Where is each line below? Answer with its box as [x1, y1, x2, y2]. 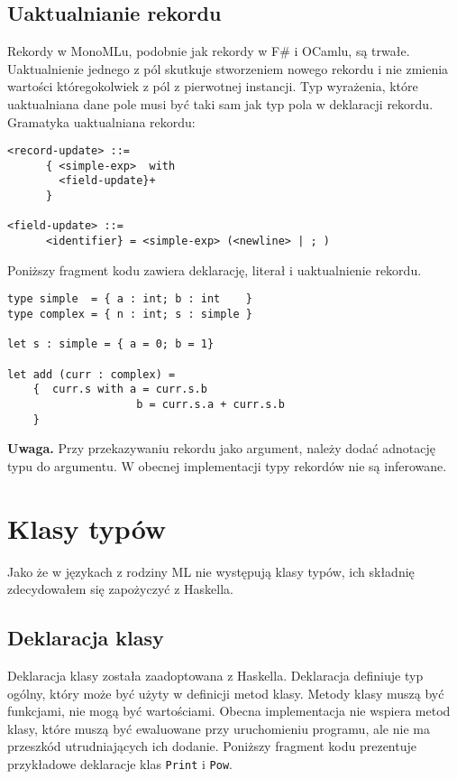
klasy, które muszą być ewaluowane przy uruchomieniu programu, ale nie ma [7, 719, 430, 737]
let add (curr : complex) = [7, 367, 176, 381]
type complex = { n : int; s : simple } [7, 308, 253, 321]
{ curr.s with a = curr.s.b [32, 383, 207, 396]
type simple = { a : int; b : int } [7, 292, 253, 306]
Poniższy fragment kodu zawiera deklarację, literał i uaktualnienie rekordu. [7, 260, 422, 279]
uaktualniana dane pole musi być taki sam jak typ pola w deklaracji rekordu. [7, 94, 434, 113]
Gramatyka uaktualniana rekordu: [7, 112, 196, 131]
